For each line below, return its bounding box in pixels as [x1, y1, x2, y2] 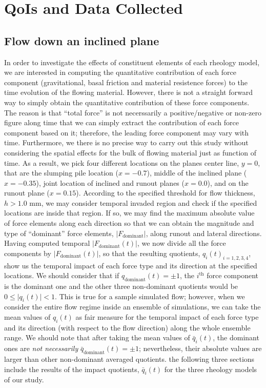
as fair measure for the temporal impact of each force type [75, 312, 259, 322]
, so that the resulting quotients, [98, 247, 200, 258]
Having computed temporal [4, 238, 90, 248]
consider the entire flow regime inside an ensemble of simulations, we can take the [4, 301, 261, 312]
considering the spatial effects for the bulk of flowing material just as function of [4, 147, 257, 158]
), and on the [207, 177, 249, 188]
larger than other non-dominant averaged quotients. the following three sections [4, 354, 255, 364]
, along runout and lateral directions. [146, 227, 262, 238]
